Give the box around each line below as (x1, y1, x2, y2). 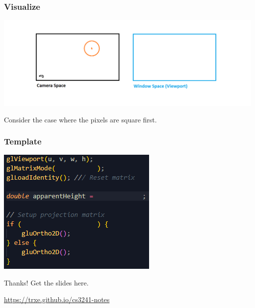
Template (4, 135, 42, 147)
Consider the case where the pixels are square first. (4, 114, 157, 124)
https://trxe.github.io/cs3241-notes (4, 294, 110, 304)
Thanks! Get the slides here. (4, 277, 89, 287)
